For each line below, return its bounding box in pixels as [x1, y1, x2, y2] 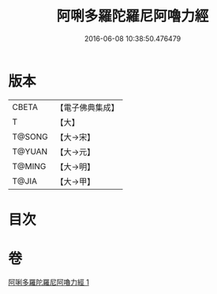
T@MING [12, 160, 47, 171]
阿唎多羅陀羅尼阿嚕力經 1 [8, 277, 89, 287]
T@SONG [12, 131, 49, 142]
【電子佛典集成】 [55, 102, 120, 113]
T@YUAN [12, 145, 48, 156]
